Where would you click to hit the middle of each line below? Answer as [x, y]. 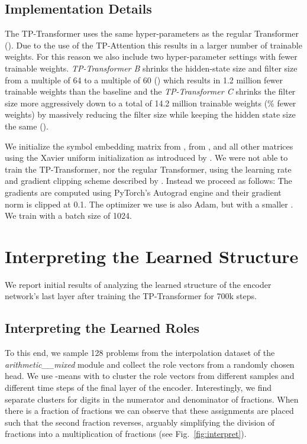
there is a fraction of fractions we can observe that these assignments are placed [149, 411]
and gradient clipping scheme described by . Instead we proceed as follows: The [148, 181]
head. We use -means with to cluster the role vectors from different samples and [150, 376]
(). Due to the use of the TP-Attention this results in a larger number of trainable [153, 45]
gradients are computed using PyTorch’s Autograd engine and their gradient [143, 192]
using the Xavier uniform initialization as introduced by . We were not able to [146, 158]
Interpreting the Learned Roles [102, 328]
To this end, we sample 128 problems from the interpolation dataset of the [140, 353]
